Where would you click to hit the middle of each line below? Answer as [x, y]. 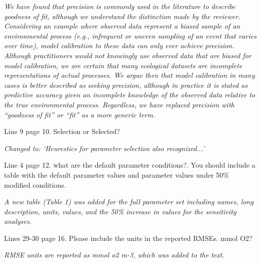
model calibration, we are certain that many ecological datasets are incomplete [123, 65]
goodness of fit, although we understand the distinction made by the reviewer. [122, 16]
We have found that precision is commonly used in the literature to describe [120, 6]
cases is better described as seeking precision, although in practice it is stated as [126, 85]
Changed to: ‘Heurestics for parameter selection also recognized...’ [104, 148]
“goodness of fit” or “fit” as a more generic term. [80, 114]
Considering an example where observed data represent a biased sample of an [122, 26]
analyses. [18, 221]
